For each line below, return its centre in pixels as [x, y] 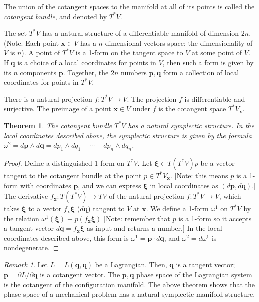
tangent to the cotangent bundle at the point [73, 175]
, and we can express [110, 185]
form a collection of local [201, 72]
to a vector [45, 209]
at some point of [217, 53]
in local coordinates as [184, 185]
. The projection [152, 98]
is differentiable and [215, 98]
